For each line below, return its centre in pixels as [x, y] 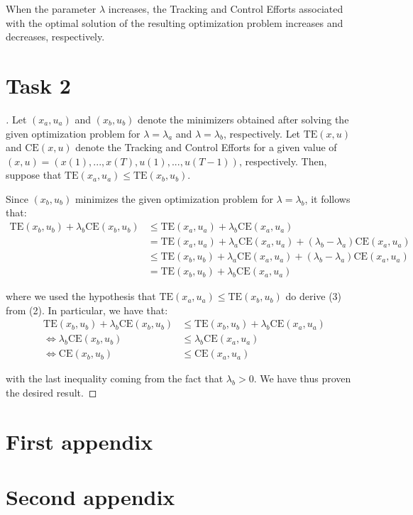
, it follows [327, 198]
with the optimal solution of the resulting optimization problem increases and [175, 22]
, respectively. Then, [283, 161]
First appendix [79, 441]
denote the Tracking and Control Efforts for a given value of [206, 147]
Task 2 [38, 85]
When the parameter [51, 9]
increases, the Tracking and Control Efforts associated [226, 9]
